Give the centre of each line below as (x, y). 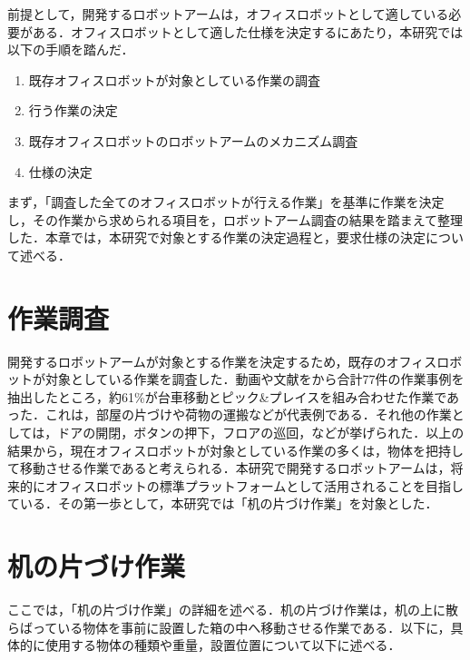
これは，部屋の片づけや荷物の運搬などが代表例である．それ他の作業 (248, 414)
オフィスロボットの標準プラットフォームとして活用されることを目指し (254, 485)
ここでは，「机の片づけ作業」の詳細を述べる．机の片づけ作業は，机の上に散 (233, 610)
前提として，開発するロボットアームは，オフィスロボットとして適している (228, 14)
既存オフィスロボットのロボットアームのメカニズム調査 (193, 140)
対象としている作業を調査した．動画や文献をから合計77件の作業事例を (255, 379)
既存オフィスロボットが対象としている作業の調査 (175, 79)
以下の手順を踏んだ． (71, 49)
